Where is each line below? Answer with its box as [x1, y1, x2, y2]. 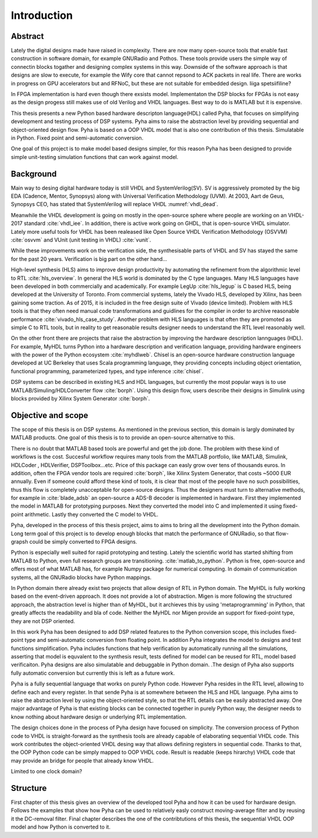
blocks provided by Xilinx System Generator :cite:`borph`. [11, 395, 150, 402]
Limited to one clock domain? [11, 768, 82, 775]
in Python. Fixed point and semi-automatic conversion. [11, 134, 144, 141]
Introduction [11, 9, 73, 22]
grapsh [11, 538, 28, 545]
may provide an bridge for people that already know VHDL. [11, 757, 154, 764]
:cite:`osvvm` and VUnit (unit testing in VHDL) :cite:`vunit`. [11, 236, 151, 243]
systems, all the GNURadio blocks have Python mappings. [11, 574, 152, 581]
